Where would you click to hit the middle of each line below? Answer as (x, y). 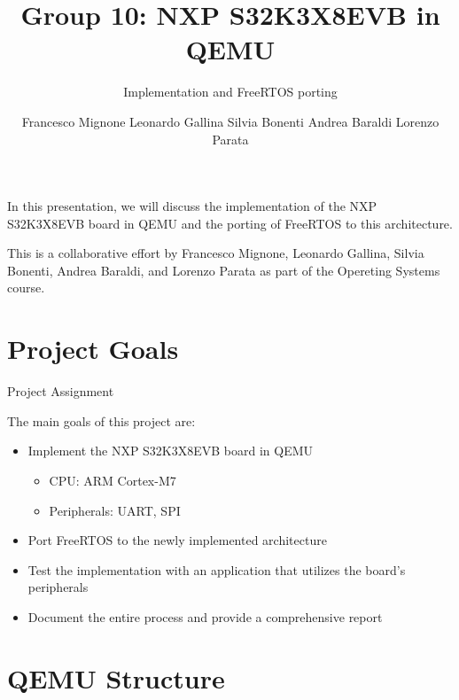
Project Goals (93, 349)
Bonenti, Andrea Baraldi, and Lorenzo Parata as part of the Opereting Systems (224, 270)
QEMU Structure (116, 677)
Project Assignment (61, 391)
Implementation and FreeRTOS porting (230, 92)
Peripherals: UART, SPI (115, 510)
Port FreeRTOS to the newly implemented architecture (177, 540)
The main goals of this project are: (101, 420)
